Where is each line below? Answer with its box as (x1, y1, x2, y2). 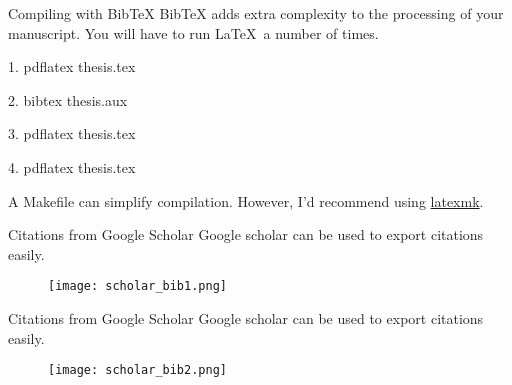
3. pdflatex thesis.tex (8, 123, 136, 144)
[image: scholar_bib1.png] (48, 279, 227, 294)
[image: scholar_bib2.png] (48, 363, 227, 378)
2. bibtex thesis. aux (8, 89, 128, 110)
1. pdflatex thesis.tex (8, 56, 136, 77)
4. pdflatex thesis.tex (8, 156, 136, 177)
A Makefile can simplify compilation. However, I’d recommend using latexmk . (8, 190, 484, 211)
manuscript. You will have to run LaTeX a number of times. (8, 22, 379, 43)
